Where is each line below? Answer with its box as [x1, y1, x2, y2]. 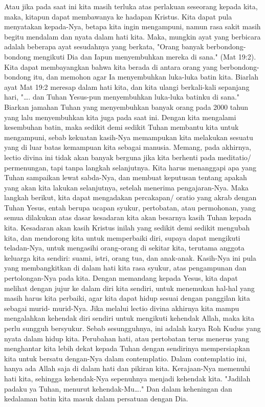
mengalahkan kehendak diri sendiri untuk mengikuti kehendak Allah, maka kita [4, 313, 255, 323]
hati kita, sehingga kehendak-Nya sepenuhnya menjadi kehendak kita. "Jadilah [4, 373, 251, 383]
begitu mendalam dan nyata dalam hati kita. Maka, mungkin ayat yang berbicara [4, 31, 261, 42]
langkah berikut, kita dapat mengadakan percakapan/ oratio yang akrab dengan [4, 192, 257, 203]
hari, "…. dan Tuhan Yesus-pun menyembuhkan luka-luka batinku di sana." [4, 91, 240, 102]
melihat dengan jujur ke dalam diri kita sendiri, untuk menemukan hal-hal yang [4, 282, 255, 293]
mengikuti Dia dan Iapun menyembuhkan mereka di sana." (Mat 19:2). [33, 51, 256, 62]
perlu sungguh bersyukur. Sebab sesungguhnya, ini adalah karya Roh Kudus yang [4, 323, 261, 333]
